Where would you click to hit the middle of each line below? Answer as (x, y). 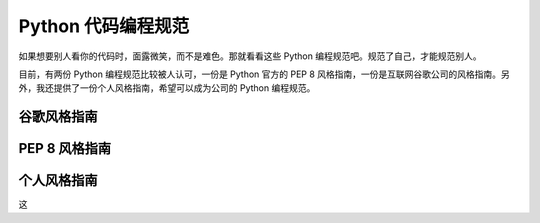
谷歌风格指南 (58, 116)
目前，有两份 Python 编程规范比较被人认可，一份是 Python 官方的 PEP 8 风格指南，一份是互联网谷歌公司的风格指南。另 (264, 74)
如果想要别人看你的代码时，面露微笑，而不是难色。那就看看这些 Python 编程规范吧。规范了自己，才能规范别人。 (250, 56)
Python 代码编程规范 (104, 26)
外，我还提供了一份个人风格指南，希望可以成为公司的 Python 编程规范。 (167, 88)
